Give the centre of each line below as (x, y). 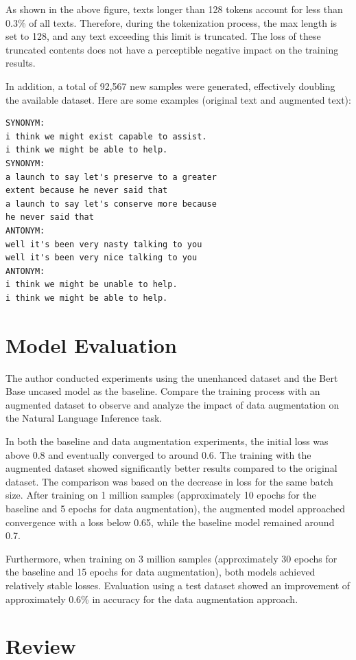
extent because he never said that (87, 191)
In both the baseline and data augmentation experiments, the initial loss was (167, 441)
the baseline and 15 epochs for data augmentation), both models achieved (161, 572)
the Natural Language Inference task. (84, 418)
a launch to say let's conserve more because (111, 204)
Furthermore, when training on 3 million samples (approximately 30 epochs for (171, 558)
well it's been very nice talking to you (102, 258)
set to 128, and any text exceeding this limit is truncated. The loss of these (163, 36)
